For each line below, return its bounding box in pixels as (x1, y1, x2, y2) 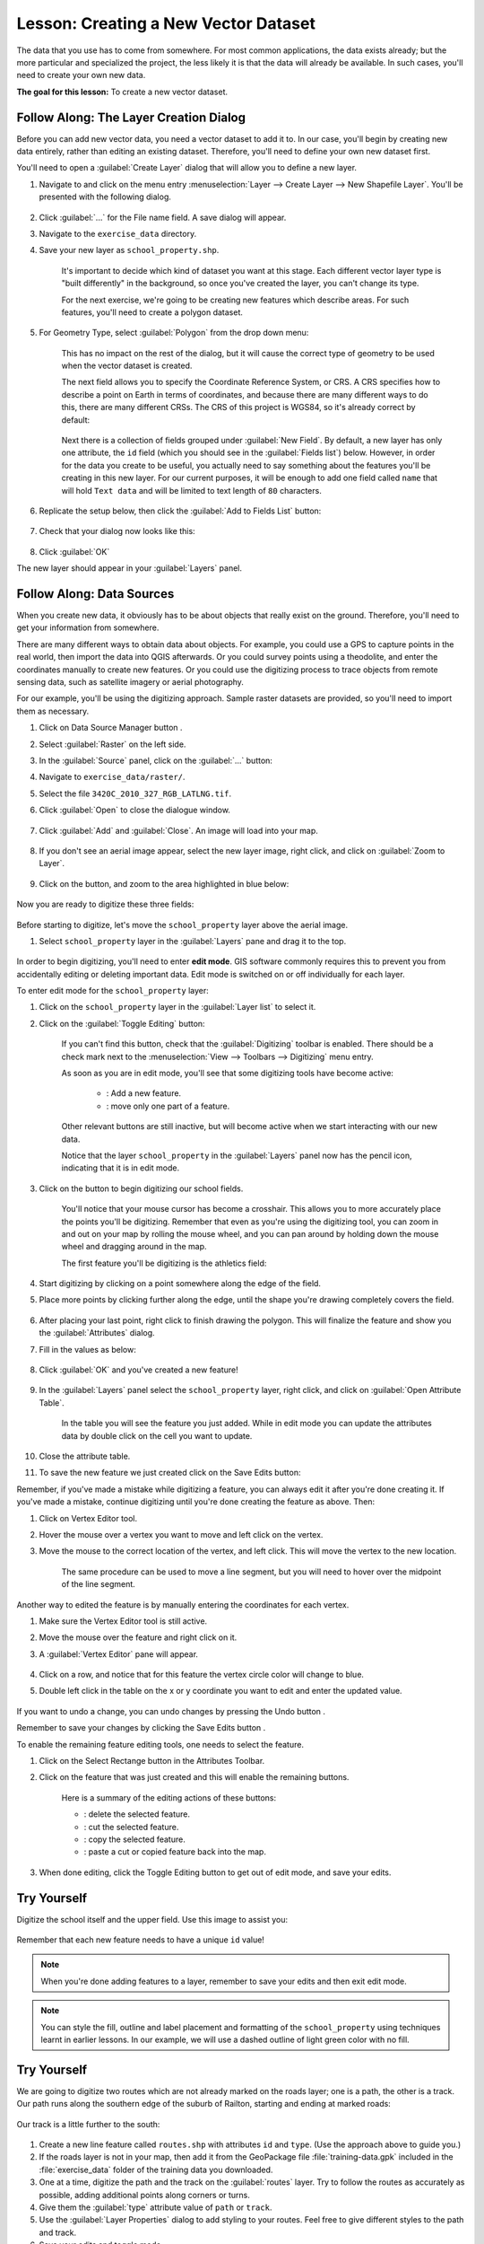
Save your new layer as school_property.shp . (39, 245, 220, 256)
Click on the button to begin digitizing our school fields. (39, 1183, 244, 1194)
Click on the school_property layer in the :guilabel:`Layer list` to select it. (39, 1002, 316, 1012)
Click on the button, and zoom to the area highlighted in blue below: (39, 878, 290, 889)
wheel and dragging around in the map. (61, 1241, 207, 1252)
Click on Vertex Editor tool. (39, 1512, 138, 1523)
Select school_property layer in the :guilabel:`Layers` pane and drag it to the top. (39, 935, 347, 946)
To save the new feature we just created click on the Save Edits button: (39, 1468, 301, 1478)
